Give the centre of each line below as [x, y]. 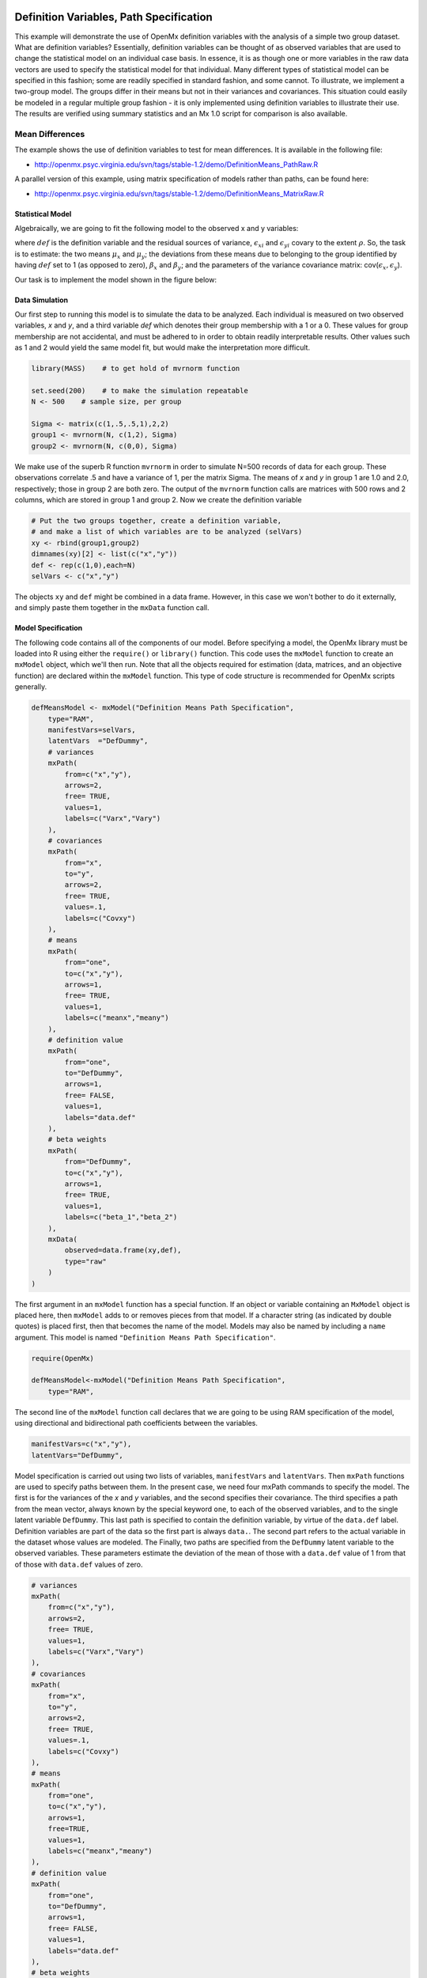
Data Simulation [42, 300]
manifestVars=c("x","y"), [81, 1444]
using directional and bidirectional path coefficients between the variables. [136, 1423]
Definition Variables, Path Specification [113, 17]
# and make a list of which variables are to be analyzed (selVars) [167, 532]
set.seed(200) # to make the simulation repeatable [140, 390]
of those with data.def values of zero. [79, 1564]
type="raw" [85, 1261]
